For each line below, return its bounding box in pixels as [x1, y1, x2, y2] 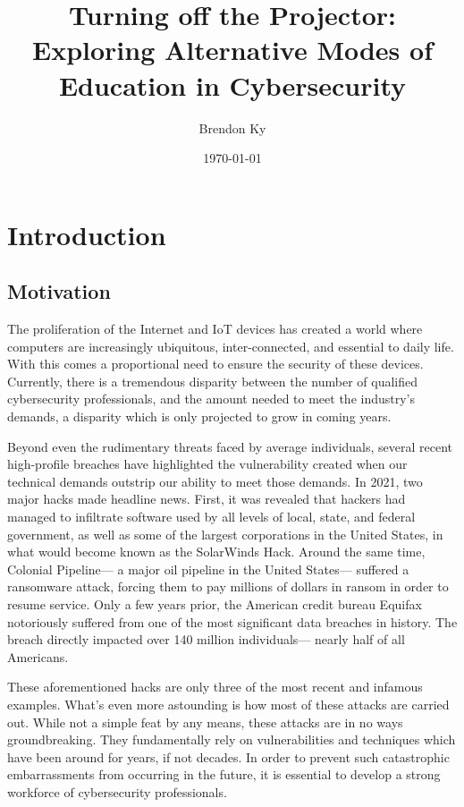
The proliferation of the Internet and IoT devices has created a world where [7, 319, 423, 338]
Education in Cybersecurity [58, 66, 407, 103]
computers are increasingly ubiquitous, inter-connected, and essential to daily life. [7, 336, 454, 355]
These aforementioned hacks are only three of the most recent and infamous [7, 677, 423, 696]
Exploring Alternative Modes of [32, 31, 433, 68]
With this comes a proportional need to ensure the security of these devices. [7, 354, 424, 373]
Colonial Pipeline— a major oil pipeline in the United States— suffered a [7, 559, 409, 578]
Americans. [7, 647, 69, 666]
